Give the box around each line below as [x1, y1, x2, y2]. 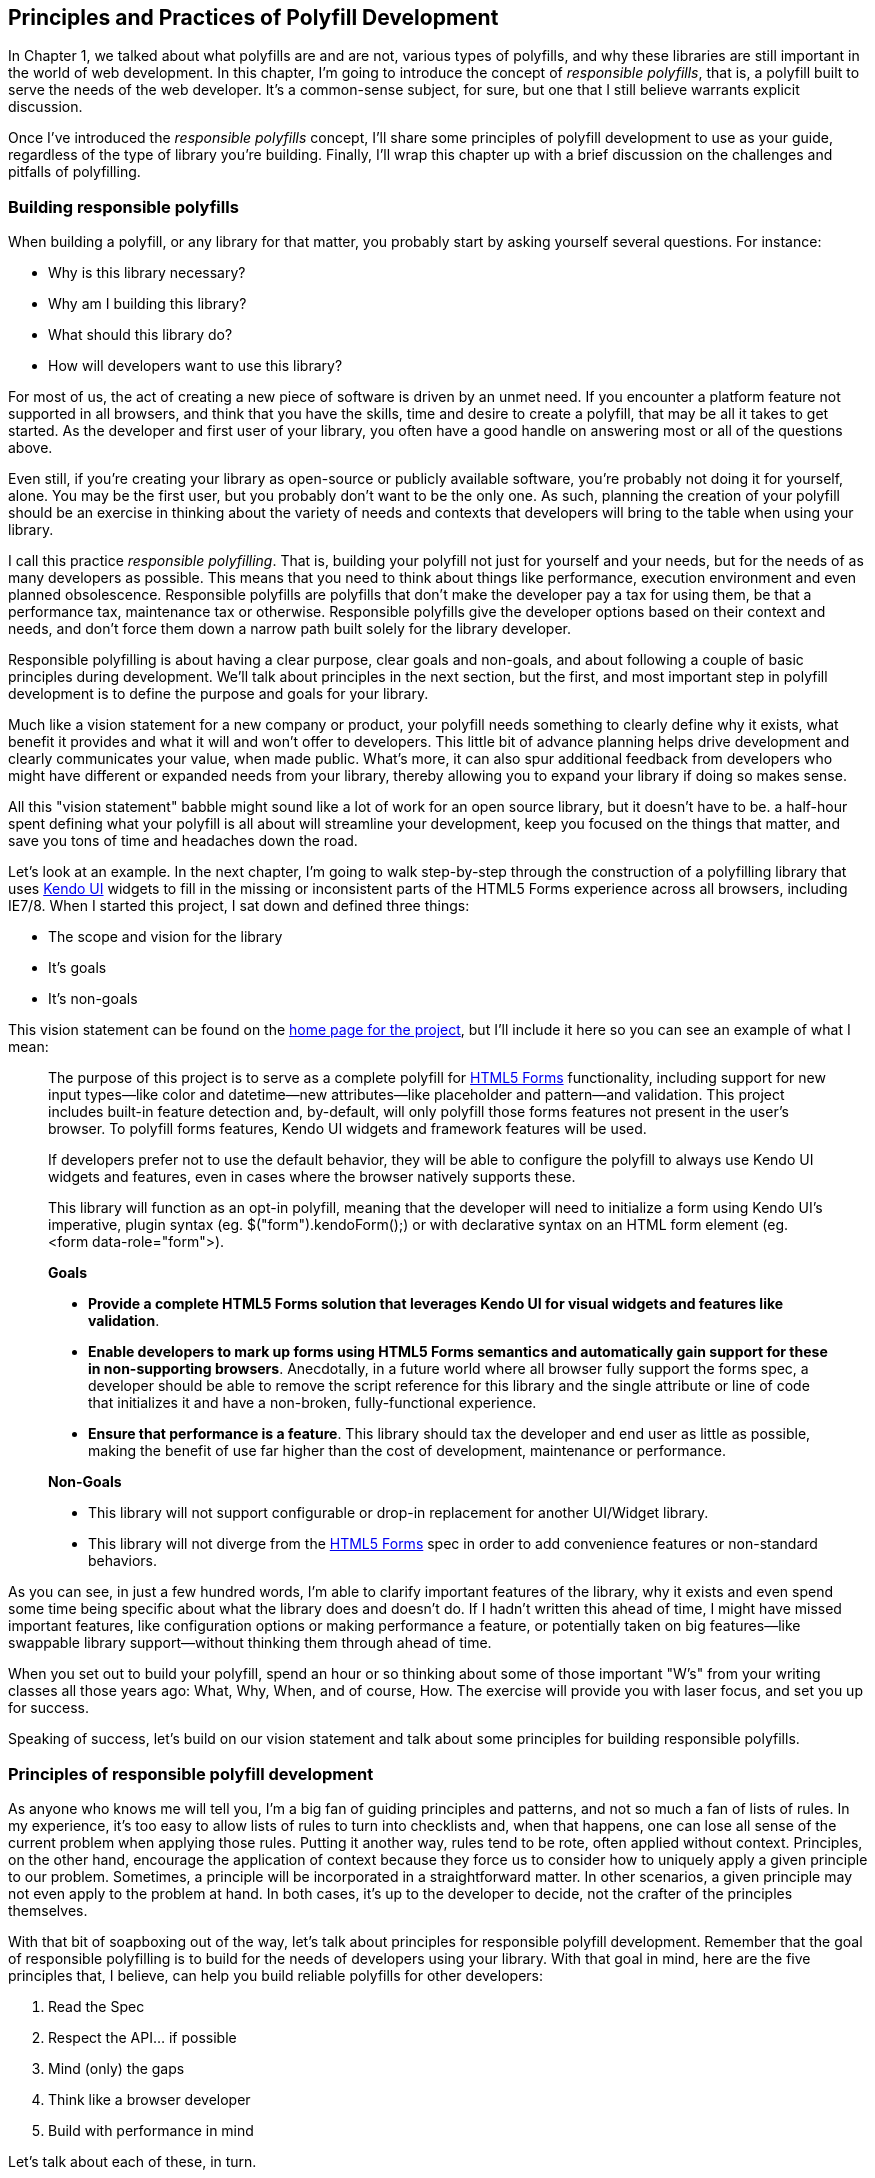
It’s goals [48, 959, 107, 977]
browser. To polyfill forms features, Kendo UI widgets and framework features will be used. [48, 1120, 647, 1138]
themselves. [8, 1901, 88, 1919]
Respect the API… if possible [48, 2028, 237, 2046]
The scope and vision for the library [48, 928, 283, 946]
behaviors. [88, 1552, 158, 1570]
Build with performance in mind [48, 2121, 254, 2139]
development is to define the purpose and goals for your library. [8, 685, 429, 703]
